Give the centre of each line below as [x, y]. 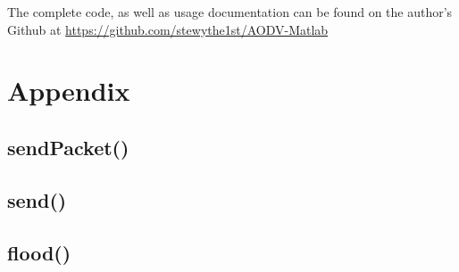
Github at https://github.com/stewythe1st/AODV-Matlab [168, 29]
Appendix [69, 91]
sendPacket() [68, 147]
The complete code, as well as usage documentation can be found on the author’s [230, 12]
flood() [39, 252]
